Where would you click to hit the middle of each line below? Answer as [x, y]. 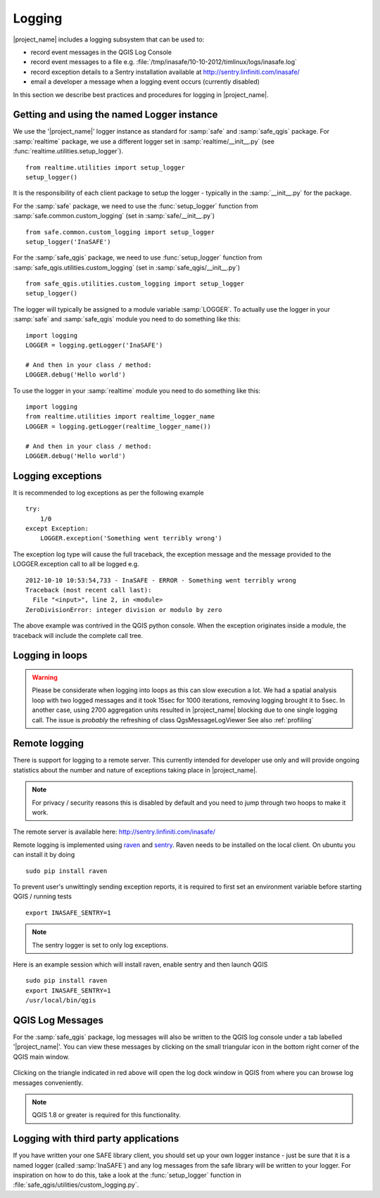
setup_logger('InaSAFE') [68, 242]
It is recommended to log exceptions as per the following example [108, 492]
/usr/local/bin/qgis [61, 1000]
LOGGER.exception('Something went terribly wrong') [131, 539]
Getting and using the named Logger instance [115, 115]
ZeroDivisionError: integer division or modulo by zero [124, 610]
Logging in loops [50, 655]
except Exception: [57, 529]
